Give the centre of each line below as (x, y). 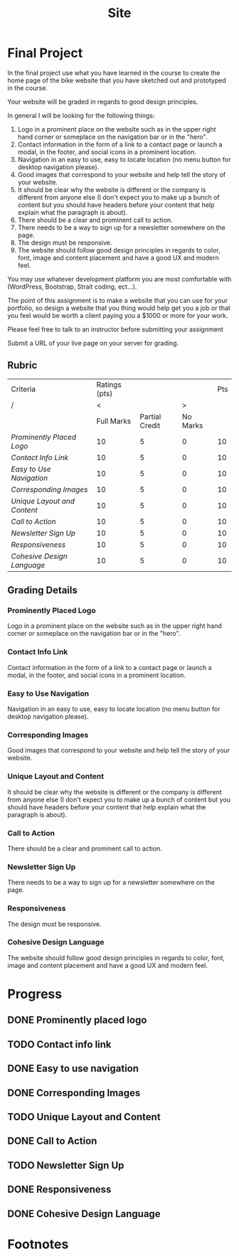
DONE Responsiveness (59, 1190)
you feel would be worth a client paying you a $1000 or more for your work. (118, 315)
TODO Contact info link (59, 1044)
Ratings (109, 384)
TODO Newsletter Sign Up (66, 1165)
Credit (150, 425)
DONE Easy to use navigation (73, 1069)
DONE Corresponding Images (74, 1093)
